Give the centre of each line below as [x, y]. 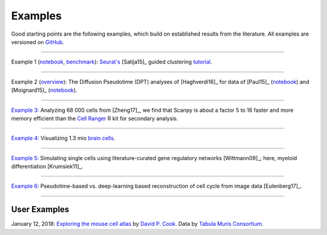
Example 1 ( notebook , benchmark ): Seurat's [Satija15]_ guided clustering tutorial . [112, 62]
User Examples [40, 209]
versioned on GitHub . [38, 42]
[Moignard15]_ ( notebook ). [44, 90]
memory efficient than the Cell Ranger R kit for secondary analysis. [95, 118]
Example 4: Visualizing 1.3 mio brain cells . [63, 138]
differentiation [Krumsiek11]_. [47, 167]
